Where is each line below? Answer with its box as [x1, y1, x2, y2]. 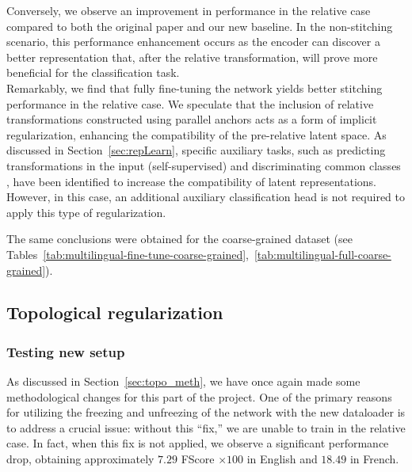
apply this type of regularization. [6, 204, 166, 220]
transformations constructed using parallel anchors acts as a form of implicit [6, 111, 377, 128]
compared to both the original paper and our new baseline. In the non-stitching [6, 17, 393, 34]
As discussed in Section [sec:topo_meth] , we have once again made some [6, 373, 360, 390]
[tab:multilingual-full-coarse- [254, 246, 391, 262]
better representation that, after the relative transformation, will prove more [6, 48, 378, 65]
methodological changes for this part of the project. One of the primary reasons [6, 388, 392, 405]
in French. [349, 451, 399, 467]
